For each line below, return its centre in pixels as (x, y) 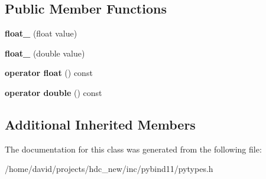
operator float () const (49, 73)
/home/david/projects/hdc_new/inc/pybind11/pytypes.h (109, 169)
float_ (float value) (41, 33)
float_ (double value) (45, 53)
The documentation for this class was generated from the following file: (133, 149)
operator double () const (53, 92)
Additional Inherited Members (100, 124)
